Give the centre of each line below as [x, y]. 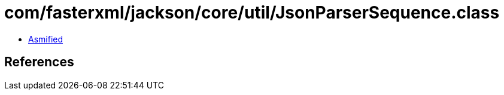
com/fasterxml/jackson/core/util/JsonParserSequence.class [252, 13]
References [39, 62]
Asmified [46, 39]
